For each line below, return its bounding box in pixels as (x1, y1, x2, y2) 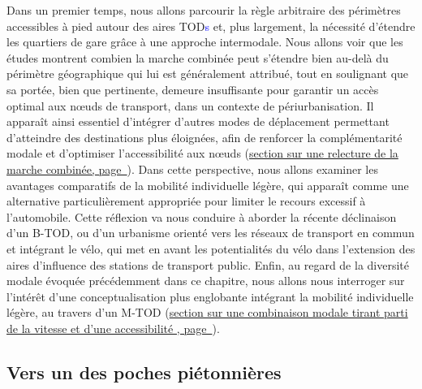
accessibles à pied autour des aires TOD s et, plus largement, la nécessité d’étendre (6, 17, 416, 34)
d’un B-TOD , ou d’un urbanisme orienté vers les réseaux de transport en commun (6, 224, 415, 241)
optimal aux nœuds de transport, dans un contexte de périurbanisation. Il (6, 97, 374, 114)
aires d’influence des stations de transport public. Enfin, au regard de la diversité (6, 256, 409, 273)
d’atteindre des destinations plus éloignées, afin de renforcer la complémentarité (6, 128, 403, 145)
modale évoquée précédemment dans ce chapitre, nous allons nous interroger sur (6, 272, 405, 289)
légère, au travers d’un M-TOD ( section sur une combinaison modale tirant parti (6, 304, 408, 321)
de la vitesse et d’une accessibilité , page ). (6, 319, 220, 336)
